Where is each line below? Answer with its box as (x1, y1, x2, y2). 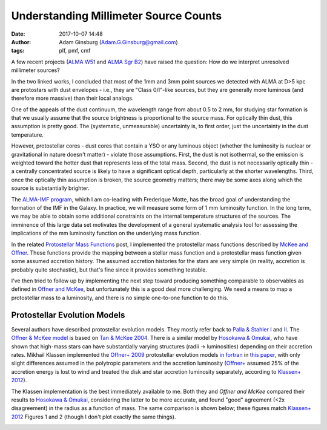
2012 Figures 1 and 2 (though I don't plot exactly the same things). (11, 413, 176, 420)
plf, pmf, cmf (59, 47, 91, 54)
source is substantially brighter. (11, 184, 90, 192)
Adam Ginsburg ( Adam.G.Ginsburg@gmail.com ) (59, 38, 178, 45)
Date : (11, 30, 25, 37)
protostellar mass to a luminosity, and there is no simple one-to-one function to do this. (11, 294, 229, 301)
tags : (11, 47, 25, 54)
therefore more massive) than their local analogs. (11, 94, 134, 102)
